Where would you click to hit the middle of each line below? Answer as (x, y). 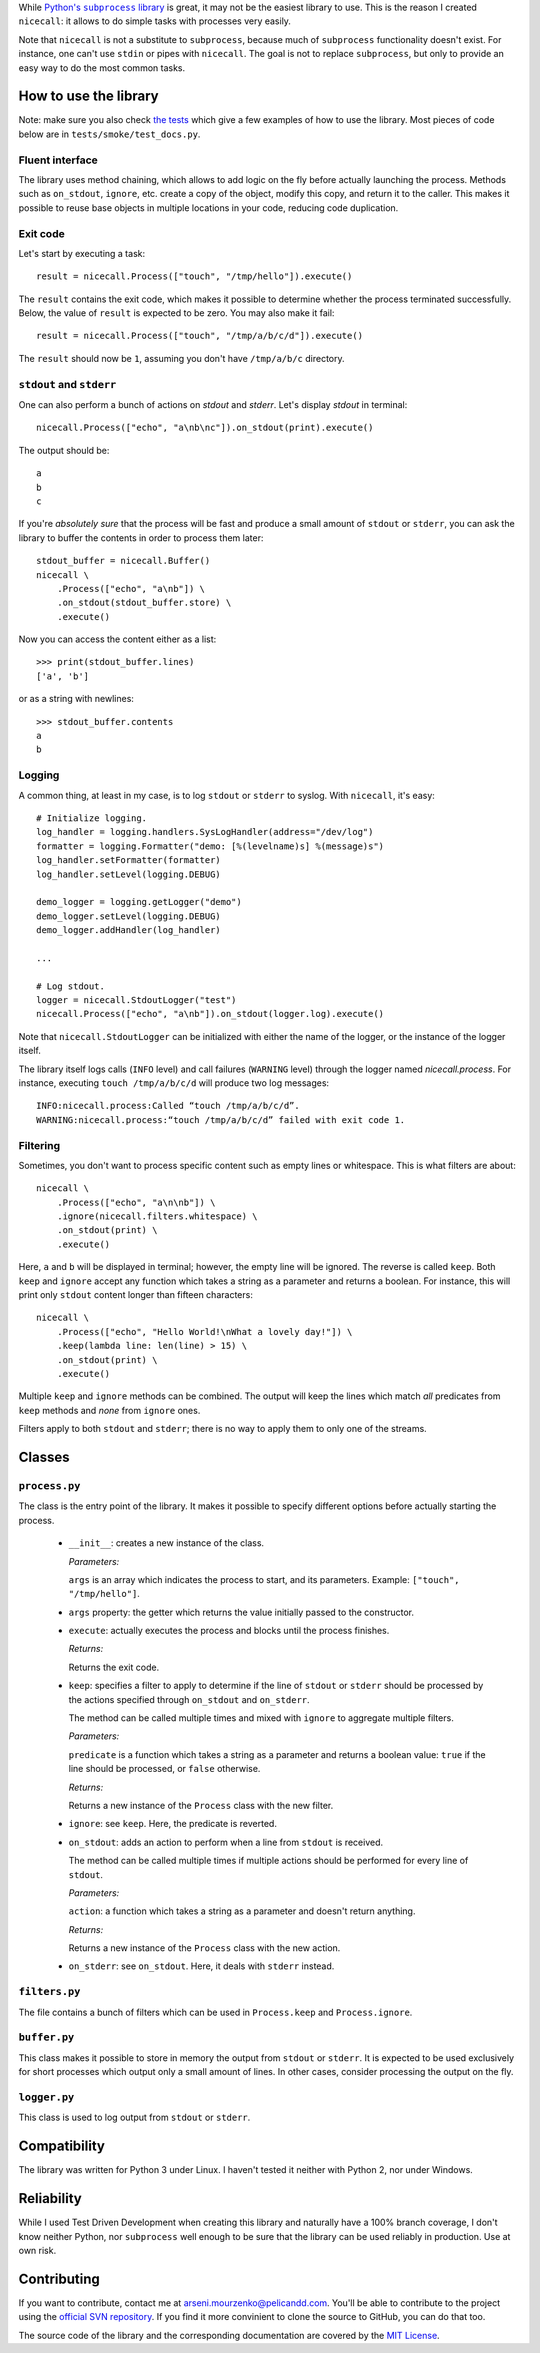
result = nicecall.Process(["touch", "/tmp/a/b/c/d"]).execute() (200, 336)
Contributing (59, 2278)
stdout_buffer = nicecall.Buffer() (123, 561)
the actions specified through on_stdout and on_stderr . (189, 1699)
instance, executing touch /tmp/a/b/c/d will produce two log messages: (174, 1083)
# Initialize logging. (92, 818)
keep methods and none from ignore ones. (109, 1410)
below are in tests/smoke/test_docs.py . (109, 134)
